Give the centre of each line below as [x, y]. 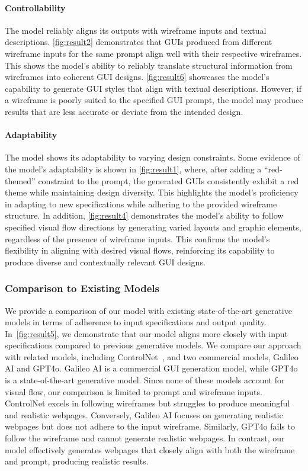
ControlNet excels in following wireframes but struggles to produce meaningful [147, 403]
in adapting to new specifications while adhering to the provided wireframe [141, 204]
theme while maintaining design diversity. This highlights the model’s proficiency [152, 192]
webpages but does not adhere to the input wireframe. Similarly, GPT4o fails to [150, 426]
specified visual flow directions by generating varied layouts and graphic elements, [153, 227]
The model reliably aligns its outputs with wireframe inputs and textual [136, 30]
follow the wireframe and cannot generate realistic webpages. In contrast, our [145, 438]
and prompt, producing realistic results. [77, 461]
